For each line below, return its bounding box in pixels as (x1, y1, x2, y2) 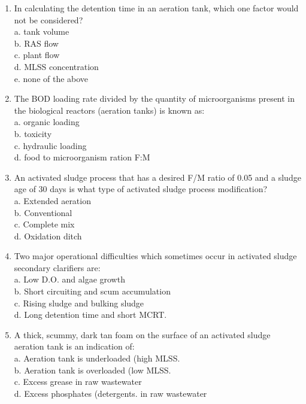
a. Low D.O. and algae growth (14, 273, 125, 285)
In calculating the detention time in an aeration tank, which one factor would (14, 2, 299, 14)
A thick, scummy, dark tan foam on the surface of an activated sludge (14, 328, 271, 341)
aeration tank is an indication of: (14, 340, 135, 353)
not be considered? (14, 13, 83, 26)
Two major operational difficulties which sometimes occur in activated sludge (14, 250, 297, 262)
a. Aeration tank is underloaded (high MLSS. (14, 352, 180, 364)
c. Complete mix (14, 218, 75, 230)
